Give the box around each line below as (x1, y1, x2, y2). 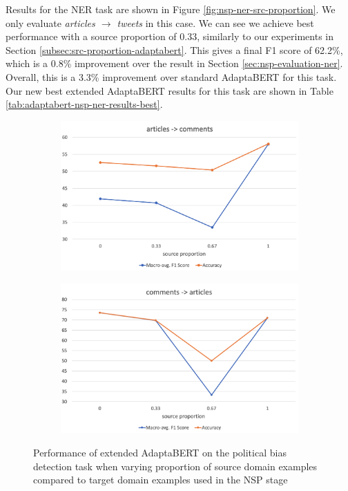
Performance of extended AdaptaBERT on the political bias (33, 445, 287, 459)
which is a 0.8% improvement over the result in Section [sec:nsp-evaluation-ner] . (6, 56, 343, 71)
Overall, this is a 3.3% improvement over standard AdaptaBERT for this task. (6, 69, 337, 84)
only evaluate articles (6, 15, 95, 30)
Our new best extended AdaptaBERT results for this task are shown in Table (6, 83, 333, 98)
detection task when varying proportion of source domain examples (33, 458, 318, 473)
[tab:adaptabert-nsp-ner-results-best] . (6, 97, 163, 111)
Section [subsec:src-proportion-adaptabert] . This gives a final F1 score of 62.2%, (6, 42, 343, 57)
